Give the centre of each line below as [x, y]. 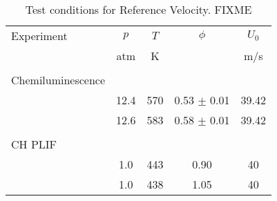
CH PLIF [34, 144]
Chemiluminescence [58, 80]
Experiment [39, 36]
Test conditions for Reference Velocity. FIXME [138, 9]
